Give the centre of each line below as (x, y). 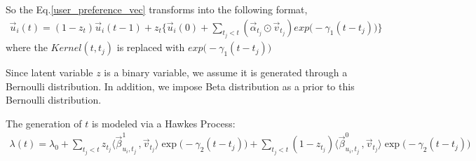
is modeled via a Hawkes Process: (163, 123)
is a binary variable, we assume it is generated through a (226, 72)
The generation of (44, 123)
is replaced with (151, 47)
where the (27, 47)
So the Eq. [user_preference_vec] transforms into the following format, (157, 9)
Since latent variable (49, 72)
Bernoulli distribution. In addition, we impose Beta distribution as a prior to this (180, 86)
